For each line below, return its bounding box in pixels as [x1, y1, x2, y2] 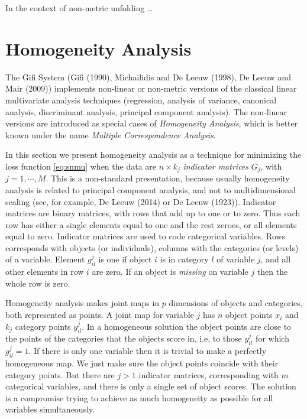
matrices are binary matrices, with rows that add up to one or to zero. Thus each [5, 207, 300, 219]
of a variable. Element [5, 253, 85, 265]
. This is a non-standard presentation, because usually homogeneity [46, 172, 290, 184]
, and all [260, 253, 291, 265]
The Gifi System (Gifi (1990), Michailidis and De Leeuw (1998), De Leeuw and [5, 70, 291, 83]
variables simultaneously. [5, 403, 95, 415]
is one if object [98, 253, 152, 265]
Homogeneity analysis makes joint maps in [5, 297, 160, 309]
